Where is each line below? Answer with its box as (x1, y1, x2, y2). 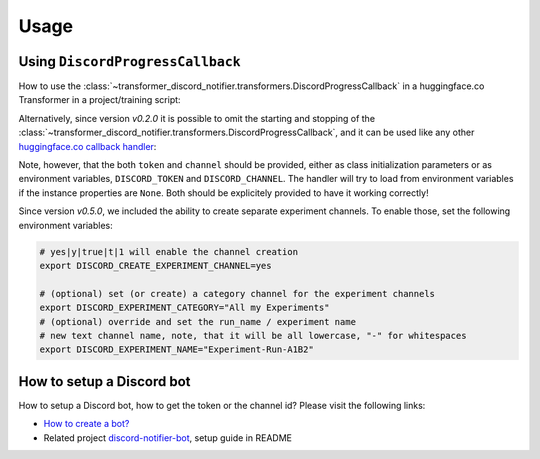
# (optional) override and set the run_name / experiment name (39, 316, 357, 327)
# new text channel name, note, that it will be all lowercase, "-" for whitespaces (39, 330, 467, 341)
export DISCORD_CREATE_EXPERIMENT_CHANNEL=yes (39, 260, 272, 271)
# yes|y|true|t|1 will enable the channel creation (39, 246, 299, 257)
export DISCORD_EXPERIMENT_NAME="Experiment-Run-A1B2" (39, 344, 314, 355)
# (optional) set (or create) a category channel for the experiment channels (39, 288, 435, 299)
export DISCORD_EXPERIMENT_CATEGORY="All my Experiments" (39, 302, 330, 314)
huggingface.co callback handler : (18, 140, 157, 152)
